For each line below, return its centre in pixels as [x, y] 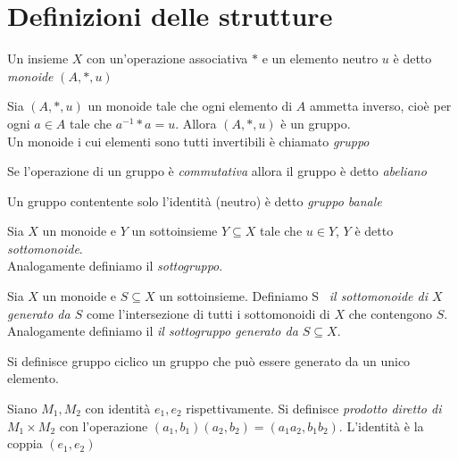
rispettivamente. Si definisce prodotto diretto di [314, 409]
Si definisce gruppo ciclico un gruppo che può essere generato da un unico [209, 360]
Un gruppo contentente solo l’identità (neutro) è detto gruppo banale [195, 200]
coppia [25, 443]
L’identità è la [385, 426]
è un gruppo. [316, 123]
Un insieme [38, 58]
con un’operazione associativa [167, 58]
